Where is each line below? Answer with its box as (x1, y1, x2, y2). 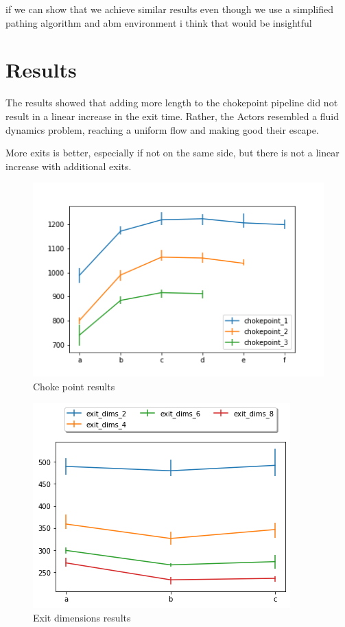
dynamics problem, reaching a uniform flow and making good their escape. (5, 122, 319, 137)
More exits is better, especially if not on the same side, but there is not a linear (5, 145, 340, 160)
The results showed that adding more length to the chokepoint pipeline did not (5, 95, 338, 110)
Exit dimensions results (33, 610, 131, 624)
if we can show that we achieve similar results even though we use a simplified (5, 2, 334, 16)
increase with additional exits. (5, 158, 132, 173)
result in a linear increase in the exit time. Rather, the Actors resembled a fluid (5, 108, 340, 123)
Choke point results (33, 379, 115, 393)
